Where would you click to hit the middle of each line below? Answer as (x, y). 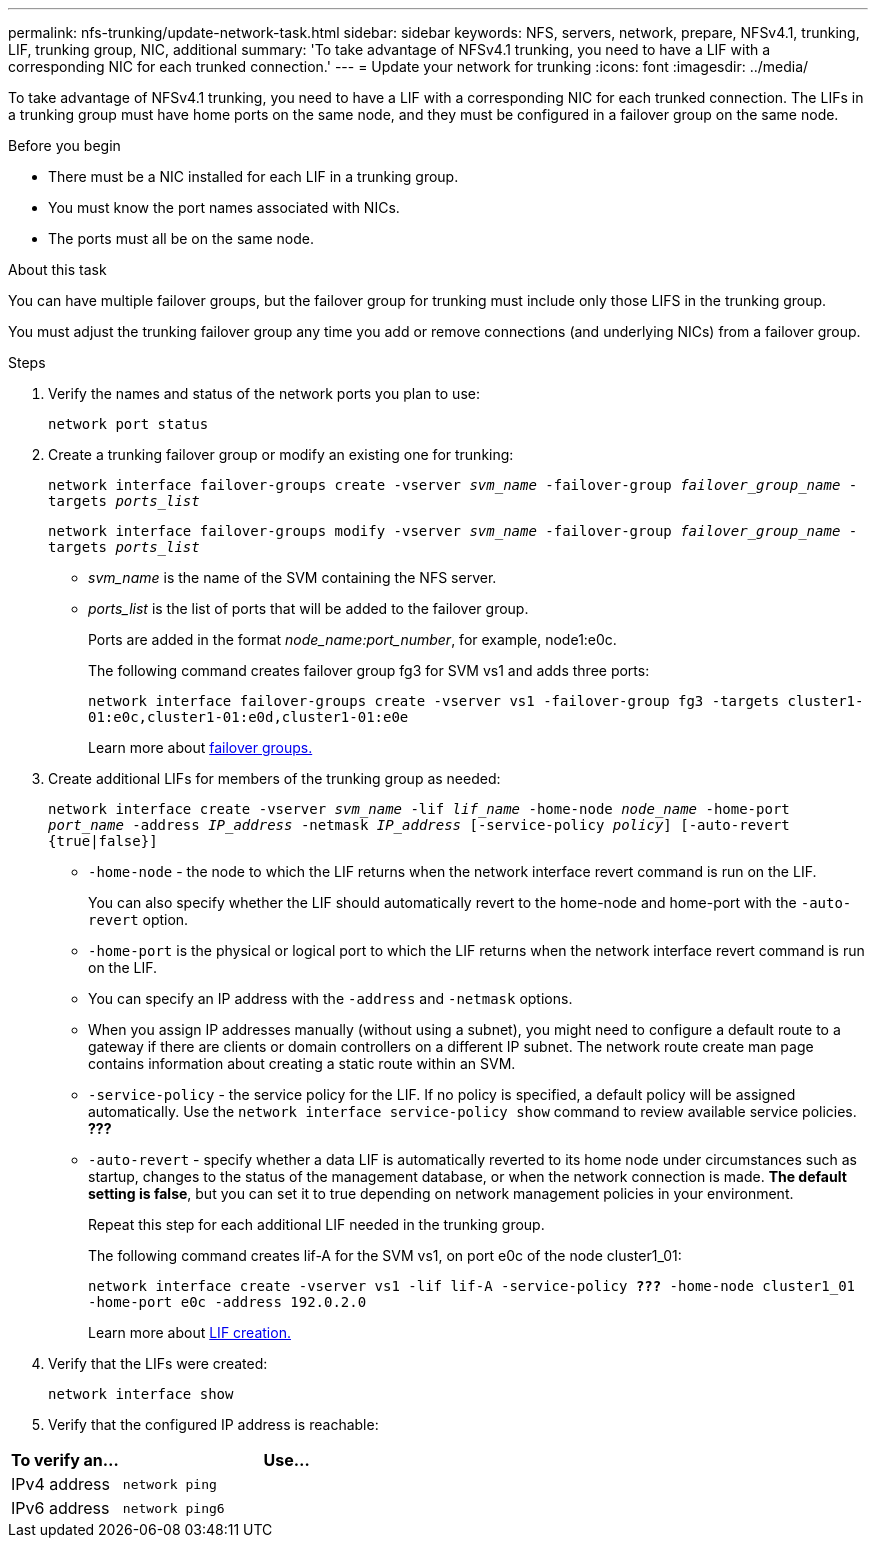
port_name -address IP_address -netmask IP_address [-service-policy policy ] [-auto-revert (419, 825)
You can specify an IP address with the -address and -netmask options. (330, 998)
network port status (128, 424)
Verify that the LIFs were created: (158, 1363)
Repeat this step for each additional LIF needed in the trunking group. (316, 1224)
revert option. (138, 919)
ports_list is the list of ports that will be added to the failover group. (308, 608)
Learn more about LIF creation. (189, 1332)
